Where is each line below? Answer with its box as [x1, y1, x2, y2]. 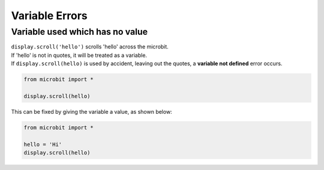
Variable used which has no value [11, 26, 148, 37]
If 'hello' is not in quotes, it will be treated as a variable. [11, 51, 147, 59]
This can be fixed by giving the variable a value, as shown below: [11, 108, 172, 115]
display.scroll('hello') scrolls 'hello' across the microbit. [11, 43, 169, 50]
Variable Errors [11, 9, 88, 22]
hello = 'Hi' [23, 141, 62, 148]
